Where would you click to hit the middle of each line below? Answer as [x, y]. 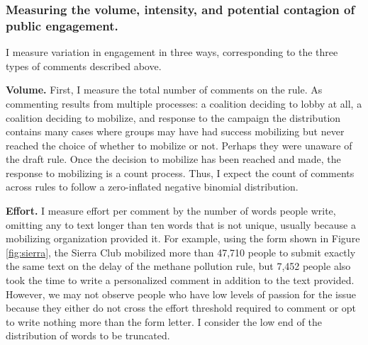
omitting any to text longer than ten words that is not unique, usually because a [181, 224]
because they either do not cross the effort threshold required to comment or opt [181, 308]
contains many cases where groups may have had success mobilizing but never [175, 131]
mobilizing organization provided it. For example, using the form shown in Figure [183, 238]
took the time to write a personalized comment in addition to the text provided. [180, 280]
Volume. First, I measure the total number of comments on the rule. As [164, 90]
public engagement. [62, 25]
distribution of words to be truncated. [88, 335]
